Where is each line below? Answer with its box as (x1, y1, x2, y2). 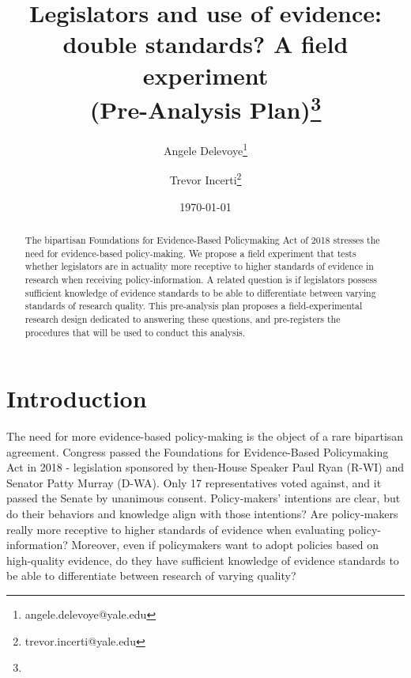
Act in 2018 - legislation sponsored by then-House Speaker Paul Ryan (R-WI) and (6, 459, 405, 475)
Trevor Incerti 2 (169, 169, 242, 187)
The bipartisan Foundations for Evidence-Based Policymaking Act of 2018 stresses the (25, 233, 380, 246)
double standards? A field (62, 28, 349, 60)
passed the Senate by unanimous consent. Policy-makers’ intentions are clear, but (6, 490, 401, 506)
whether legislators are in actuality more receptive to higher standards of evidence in (25, 259, 374, 273)
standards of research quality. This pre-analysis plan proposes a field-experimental (25, 299, 363, 312)
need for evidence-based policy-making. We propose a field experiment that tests (25, 246, 356, 259)
